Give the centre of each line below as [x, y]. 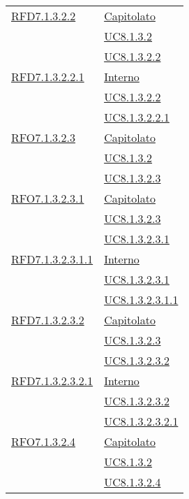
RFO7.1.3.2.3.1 [48, 198]
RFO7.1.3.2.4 [44, 441]
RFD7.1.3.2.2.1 [48, 77]
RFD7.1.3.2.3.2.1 [52, 381]
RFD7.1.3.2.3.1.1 [52, 259]
